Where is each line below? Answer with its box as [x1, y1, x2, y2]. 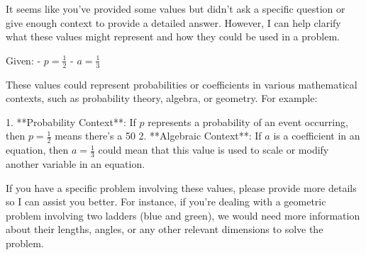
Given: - [6, 52, 41, 67]
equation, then [6, 142, 69, 157]
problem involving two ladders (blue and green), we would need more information [6, 208, 360, 222]
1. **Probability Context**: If [6, 114, 136, 129]
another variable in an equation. [6, 157, 145, 171]
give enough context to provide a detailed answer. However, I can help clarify [6, 15, 341, 30]
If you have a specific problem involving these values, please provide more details [6, 180, 357, 195]
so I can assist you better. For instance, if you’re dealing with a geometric [6, 194, 326, 209]
